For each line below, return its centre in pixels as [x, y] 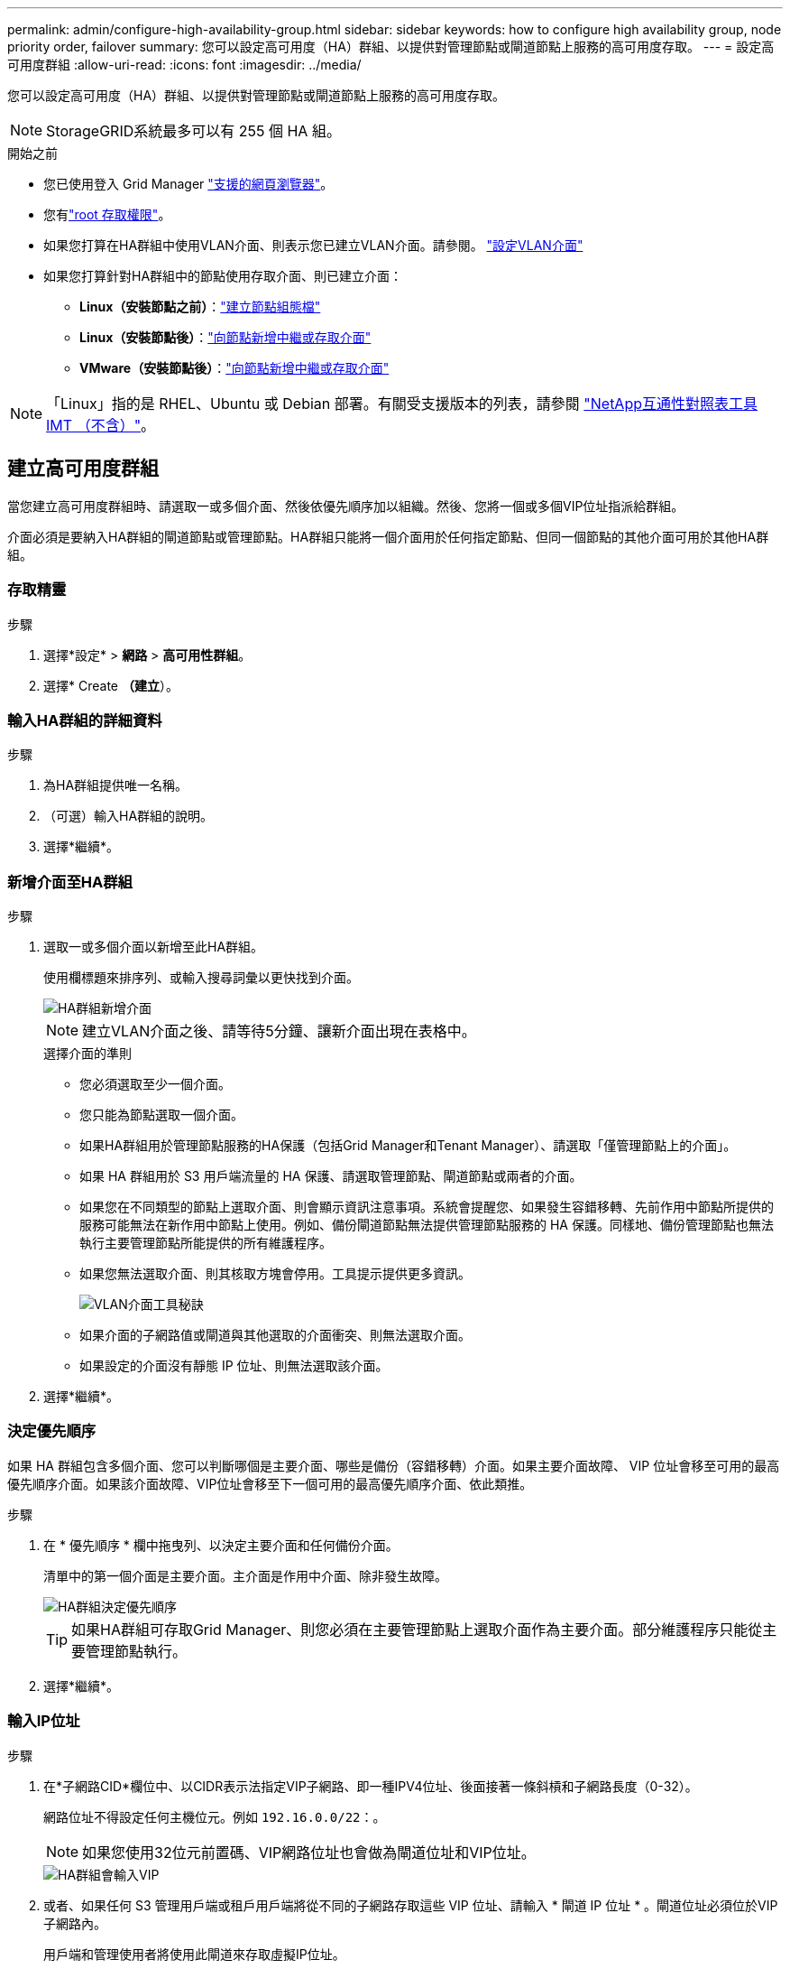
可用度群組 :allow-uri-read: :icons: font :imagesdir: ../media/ [184, 65]
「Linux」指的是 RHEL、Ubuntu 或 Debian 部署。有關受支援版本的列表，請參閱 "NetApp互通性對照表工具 [402, 404]
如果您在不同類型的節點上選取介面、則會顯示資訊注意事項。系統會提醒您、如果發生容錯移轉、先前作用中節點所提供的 [427, 1207]
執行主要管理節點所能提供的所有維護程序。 [206, 1243]
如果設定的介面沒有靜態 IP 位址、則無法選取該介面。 [234, 1366]
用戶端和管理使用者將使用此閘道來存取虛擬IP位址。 [194, 1954]
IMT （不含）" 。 [101, 425]
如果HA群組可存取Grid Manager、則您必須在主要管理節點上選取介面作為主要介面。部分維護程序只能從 [417, 1629]
